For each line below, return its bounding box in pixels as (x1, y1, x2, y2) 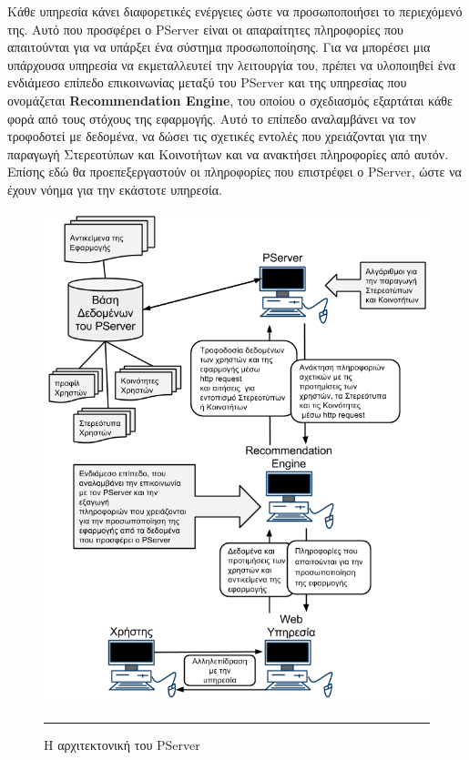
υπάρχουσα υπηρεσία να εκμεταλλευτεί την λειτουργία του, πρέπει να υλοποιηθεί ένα (7, 55, 456, 74)
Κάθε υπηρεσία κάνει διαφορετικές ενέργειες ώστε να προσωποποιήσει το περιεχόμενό (7, 2, 463, 20)
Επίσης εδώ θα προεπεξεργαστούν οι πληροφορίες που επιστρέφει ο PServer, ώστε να (7, 162, 462, 181)
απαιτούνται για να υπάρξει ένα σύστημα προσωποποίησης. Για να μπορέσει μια (7, 37, 431, 56)
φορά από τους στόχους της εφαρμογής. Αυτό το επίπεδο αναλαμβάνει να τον (7, 108, 416, 127)
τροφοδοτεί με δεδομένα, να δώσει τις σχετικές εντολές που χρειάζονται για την (7, 127, 427, 146)
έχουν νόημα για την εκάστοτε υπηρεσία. (7, 179, 222, 198)
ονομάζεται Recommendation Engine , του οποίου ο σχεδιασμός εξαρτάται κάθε (7, 90, 453, 109)
